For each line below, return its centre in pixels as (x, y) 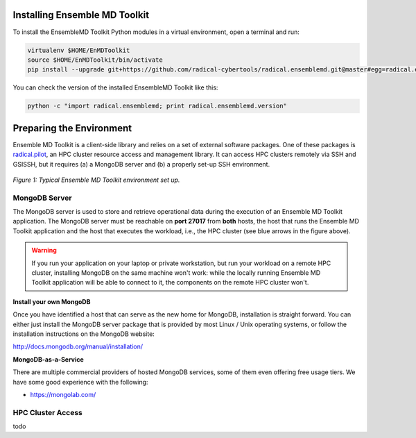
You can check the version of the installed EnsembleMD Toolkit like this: (115, 87)
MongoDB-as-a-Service (49, 359)
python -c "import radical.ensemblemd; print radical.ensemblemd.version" (157, 106)
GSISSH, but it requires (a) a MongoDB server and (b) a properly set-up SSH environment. (141, 164)
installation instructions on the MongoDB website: (84, 334)
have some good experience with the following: (80, 382)
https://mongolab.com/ (63, 394)
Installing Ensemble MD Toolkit (81, 15)
